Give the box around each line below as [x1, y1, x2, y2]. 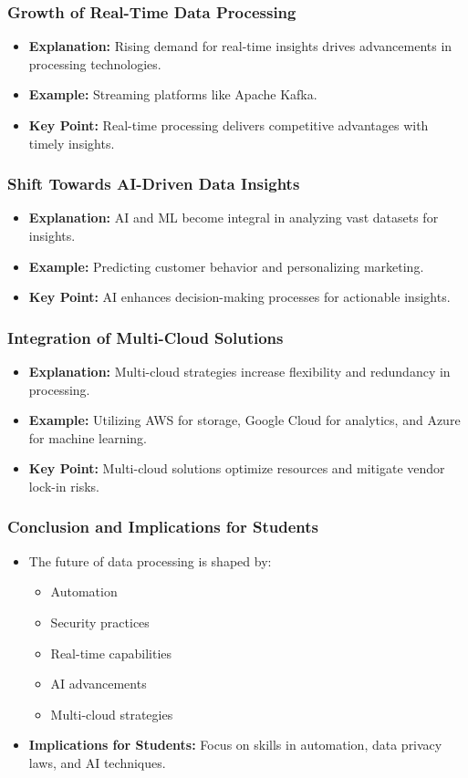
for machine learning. [28, 428, 148, 447]
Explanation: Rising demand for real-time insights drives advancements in [28, 36, 452, 56]
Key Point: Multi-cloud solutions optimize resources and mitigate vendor [28, 459, 445, 478]
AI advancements [50, 674, 147, 693]
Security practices [50, 612, 150, 631]
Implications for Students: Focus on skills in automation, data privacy [28, 735, 442, 754]
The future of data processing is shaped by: [28, 551, 272, 570]
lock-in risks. [28, 476, 99, 495]
